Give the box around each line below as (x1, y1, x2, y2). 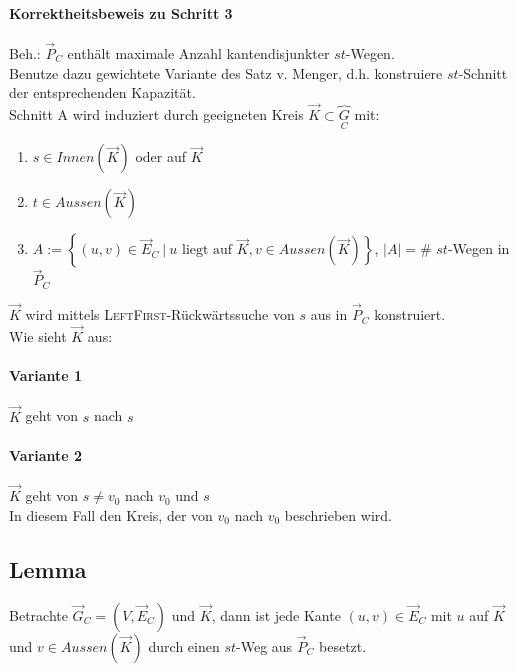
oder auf (135, 146, 187, 167)
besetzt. (319, 635, 367, 656)
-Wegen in (447, 238, 510, 259)
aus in (310, 304, 348, 325)
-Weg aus (236, 635, 293, 656)
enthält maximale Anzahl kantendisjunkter (67, 43, 330, 64)
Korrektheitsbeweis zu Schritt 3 (9, 2, 233, 23)
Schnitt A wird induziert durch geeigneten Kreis (9, 104, 304, 125)
